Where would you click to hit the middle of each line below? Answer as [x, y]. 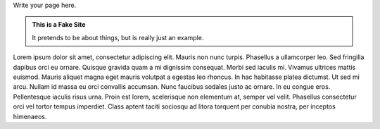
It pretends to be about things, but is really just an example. [118, 37]
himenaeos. [30, 116]
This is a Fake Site [59, 25]
